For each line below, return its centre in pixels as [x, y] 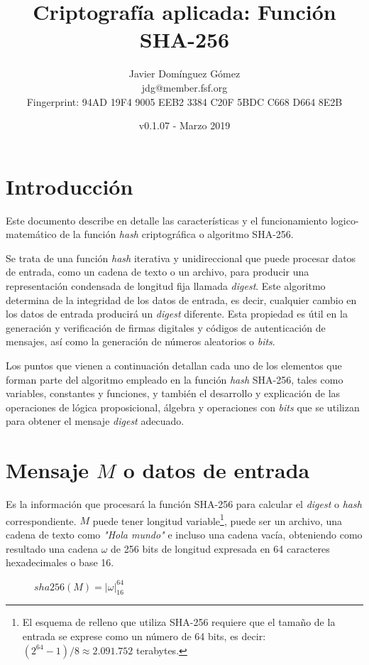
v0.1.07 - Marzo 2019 [184, 125]
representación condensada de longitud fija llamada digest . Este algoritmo [166, 286]
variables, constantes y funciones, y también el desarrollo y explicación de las [173, 393]
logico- [345, 220]
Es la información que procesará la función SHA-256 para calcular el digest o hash [184, 504]
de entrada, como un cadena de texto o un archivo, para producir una [158, 272]
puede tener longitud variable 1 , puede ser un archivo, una [217, 519]
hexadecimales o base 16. [60, 562]
